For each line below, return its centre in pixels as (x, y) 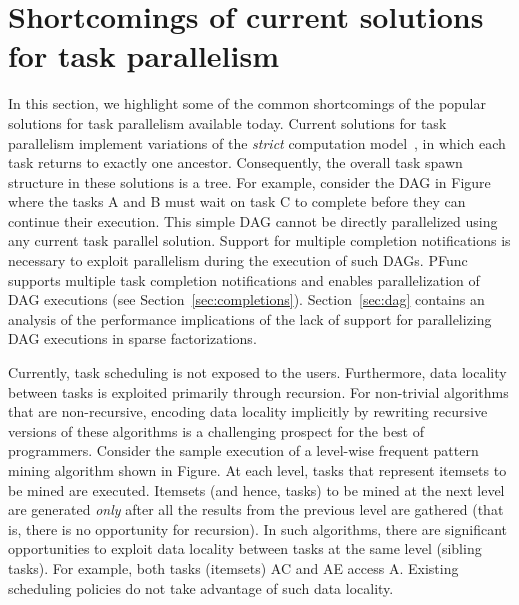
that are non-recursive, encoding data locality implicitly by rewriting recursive (248, 411)
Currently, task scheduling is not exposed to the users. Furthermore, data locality (257, 372)
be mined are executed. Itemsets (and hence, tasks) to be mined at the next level (256, 489)
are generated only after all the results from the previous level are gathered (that (256, 509)
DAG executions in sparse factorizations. (132, 338)
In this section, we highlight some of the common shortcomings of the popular (247, 103)
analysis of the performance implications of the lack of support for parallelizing (250, 318)
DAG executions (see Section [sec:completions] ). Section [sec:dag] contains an (246, 299)
